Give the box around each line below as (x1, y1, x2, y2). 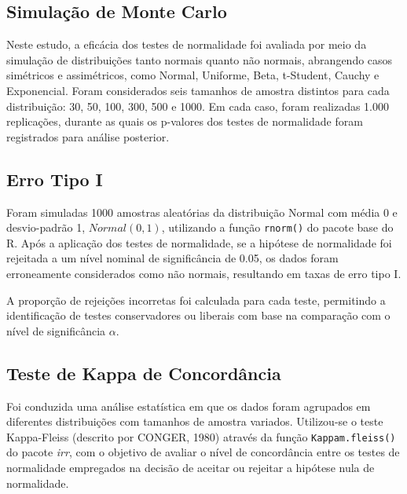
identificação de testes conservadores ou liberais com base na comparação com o (6, 307, 390, 324)
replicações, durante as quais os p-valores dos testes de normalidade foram (6, 113, 363, 130)
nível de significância (6, 322, 106, 338)
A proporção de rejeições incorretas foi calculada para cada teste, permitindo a (6, 291, 386, 308)
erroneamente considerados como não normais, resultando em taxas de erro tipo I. (6, 265, 401, 281)
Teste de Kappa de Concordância (6, 360, 281, 385)
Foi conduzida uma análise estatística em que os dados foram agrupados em (6, 397, 371, 414)
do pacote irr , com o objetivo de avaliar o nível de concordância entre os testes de (6, 444, 400, 460)
